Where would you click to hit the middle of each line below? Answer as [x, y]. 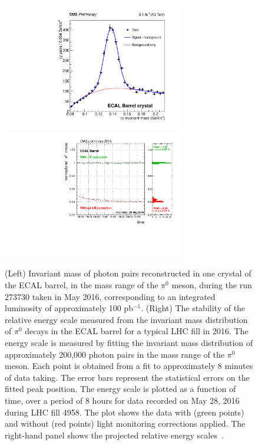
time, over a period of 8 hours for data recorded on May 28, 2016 [122, 400]
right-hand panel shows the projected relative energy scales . [114, 435]
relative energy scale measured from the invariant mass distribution [126, 319]
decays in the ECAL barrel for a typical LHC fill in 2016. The [137, 331]
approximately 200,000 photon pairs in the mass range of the [115, 354]
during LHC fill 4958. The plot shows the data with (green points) [125, 412]
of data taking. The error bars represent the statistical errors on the [127, 377]
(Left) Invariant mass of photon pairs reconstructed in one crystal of [128, 273]
